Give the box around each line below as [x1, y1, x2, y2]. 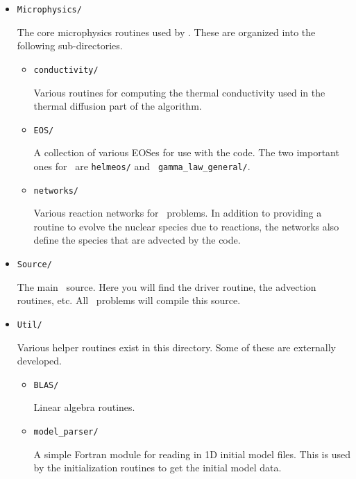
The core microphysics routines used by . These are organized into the [17, 24, 316, 39]
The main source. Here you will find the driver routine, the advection [17, 279, 316, 294]
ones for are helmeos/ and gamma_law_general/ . [33, 158, 251, 173]
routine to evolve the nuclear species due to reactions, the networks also [33, 219, 339, 233]
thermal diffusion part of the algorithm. [33, 99, 202, 113]
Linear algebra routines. [33, 400, 135, 414]
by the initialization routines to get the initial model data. [33, 460, 282, 475]
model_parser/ [33, 426, 99, 437]
